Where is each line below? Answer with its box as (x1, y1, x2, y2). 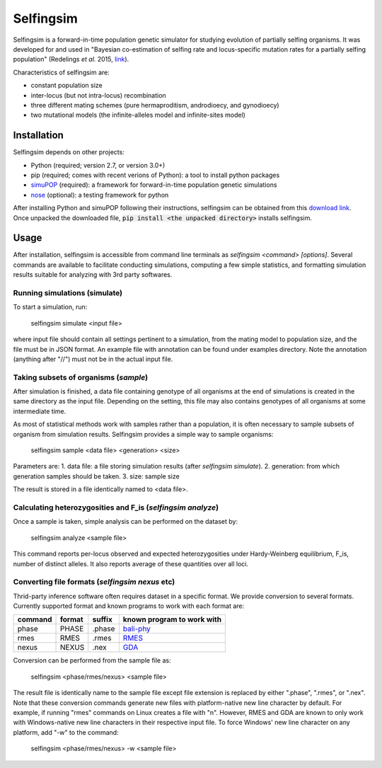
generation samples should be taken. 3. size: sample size (13, 471, 180, 481)
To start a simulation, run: (13, 303, 88, 311)
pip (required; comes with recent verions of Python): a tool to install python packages (30, 171, 280, 179)
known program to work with (122, 614, 222, 624)
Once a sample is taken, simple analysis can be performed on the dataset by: (13, 517, 238, 526)
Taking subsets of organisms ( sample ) (13, 372, 149, 382)
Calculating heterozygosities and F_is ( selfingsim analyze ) (13, 503, 219, 512)
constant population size (30, 81, 103, 90)
